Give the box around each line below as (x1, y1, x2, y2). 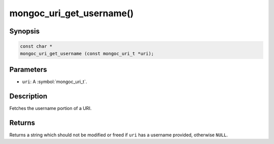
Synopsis (9, 27, 40, 35)
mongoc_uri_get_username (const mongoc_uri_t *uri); (20, 51, 154, 56)
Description (9, 92, 48, 100)
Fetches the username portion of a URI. (9, 105, 92, 111)
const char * (20, 44, 53, 49)
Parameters (9, 65, 47, 74)
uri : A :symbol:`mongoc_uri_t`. (22, 79, 87, 85)
